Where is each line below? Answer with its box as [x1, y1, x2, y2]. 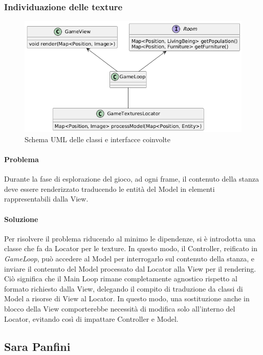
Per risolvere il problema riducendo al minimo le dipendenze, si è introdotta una [4, 233, 256, 243]
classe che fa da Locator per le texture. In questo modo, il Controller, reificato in [4, 243, 257, 254]
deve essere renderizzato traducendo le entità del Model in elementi [4, 183, 215, 194]
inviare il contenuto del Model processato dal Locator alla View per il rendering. [4, 263, 256, 274]
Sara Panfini [4, 338, 71, 354]
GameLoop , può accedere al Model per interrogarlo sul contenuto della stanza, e [4, 253, 254, 263]
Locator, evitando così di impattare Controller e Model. [4, 313, 179, 324]
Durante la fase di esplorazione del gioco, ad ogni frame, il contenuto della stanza [4, 173, 259, 184]
